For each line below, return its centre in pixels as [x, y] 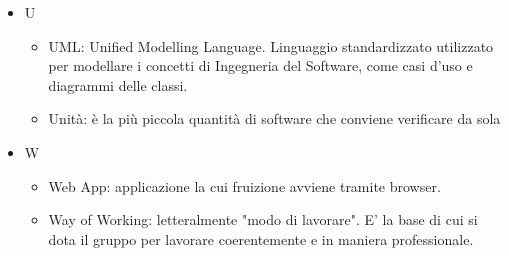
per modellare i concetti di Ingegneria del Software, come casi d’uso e [260, 65]
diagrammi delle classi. [118, 84]
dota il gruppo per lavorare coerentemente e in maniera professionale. [261, 238]
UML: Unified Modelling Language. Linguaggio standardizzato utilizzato [271, 45]
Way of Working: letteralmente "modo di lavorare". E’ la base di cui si [263, 219]
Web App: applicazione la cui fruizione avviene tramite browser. [244, 185]
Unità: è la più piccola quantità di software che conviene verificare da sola [274, 118]
